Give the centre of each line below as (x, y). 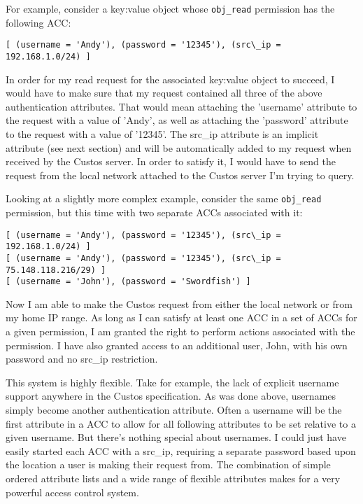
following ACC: (38, 22)
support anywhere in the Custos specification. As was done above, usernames (171, 396)
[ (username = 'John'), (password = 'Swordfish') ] (128, 282)
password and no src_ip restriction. (82, 359)
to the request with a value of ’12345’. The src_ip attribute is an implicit (162, 133)
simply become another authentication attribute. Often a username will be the (174, 409)
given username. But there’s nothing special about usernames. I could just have (176, 437)
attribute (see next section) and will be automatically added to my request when (179, 147)
